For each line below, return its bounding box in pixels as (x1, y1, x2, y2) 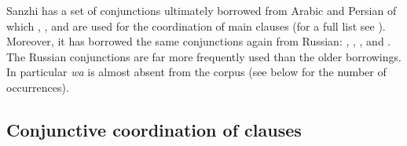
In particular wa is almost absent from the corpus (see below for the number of (6, 64, 387, 80)
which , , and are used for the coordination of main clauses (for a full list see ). (6, 17, 386, 34)
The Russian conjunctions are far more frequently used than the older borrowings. (6, 48, 401, 64)
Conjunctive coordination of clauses (6, 117, 302, 141)
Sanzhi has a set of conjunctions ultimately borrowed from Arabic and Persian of (6, 2, 397, 18)
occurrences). (6, 78, 69, 95)
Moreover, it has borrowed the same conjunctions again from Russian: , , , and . (6, 33, 391, 49)
